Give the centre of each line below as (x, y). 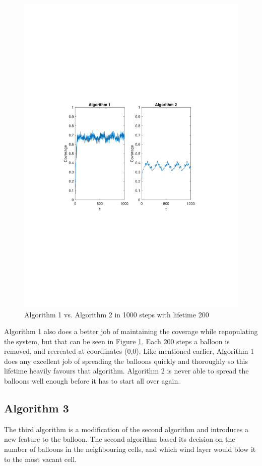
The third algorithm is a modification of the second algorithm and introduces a (126, 429)
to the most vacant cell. (40, 459)
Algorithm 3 (37, 408)
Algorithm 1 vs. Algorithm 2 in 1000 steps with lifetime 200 (117, 314)
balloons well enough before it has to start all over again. (92, 381)
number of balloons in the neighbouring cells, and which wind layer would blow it (130, 449)
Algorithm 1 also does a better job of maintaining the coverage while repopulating (131, 331)
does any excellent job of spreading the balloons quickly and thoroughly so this (126, 361)
